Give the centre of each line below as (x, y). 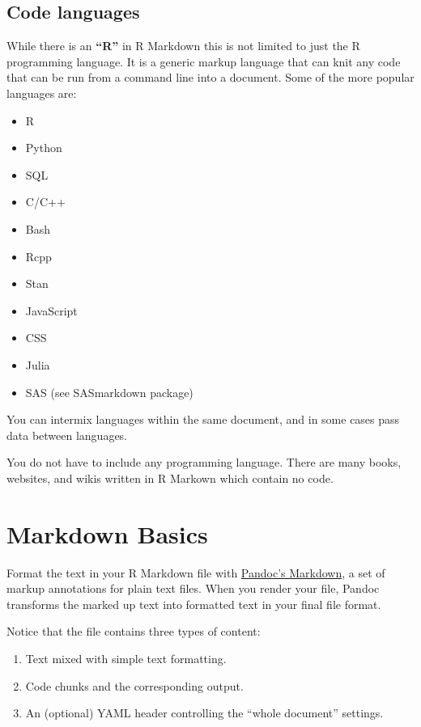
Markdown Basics (107, 533)
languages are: (42, 93)
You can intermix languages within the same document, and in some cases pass (203, 419)
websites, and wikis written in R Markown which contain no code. (170, 478)
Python (44, 148)
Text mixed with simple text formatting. (126, 658)
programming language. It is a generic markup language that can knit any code (204, 61)
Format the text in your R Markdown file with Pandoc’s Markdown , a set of (196, 572)
